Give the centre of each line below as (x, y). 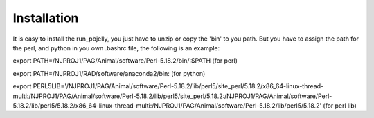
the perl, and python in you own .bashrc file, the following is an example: (116, 48)
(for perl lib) (340, 105)
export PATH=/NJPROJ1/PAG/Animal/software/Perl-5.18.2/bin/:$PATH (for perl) (125, 61)
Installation (46, 18)
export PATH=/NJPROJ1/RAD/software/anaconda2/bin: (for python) (109, 73)
